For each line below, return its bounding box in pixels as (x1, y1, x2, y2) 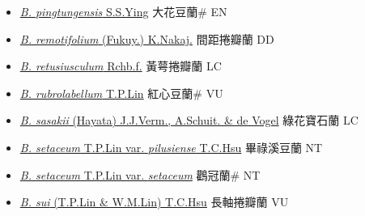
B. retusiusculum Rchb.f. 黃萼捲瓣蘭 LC (19, 57, 222, 74)
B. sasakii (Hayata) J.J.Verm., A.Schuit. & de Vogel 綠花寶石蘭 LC (19, 112, 359, 129)
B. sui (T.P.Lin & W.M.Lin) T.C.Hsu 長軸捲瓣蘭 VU (19, 193, 289, 210)
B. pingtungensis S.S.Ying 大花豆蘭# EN (19, 3, 227, 19)
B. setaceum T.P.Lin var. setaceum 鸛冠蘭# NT (19, 166, 261, 183)
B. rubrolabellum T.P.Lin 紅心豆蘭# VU (19, 84, 223, 101)
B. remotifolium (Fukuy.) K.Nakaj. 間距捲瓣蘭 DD (19, 30, 274, 47)
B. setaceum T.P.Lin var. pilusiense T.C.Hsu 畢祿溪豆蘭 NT (19, 138, 323, 155)
